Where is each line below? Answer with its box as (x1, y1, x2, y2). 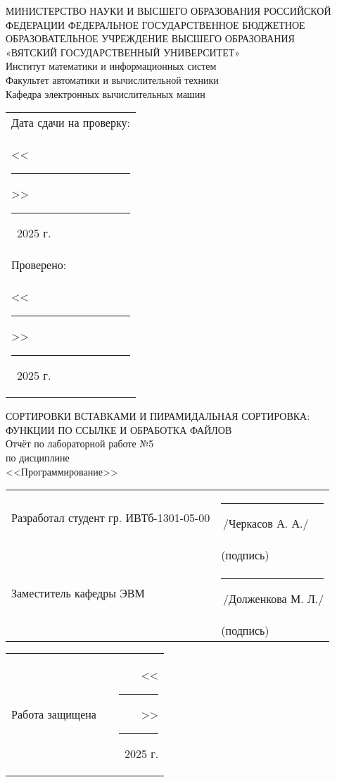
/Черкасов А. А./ (223, 515, 309, 532)
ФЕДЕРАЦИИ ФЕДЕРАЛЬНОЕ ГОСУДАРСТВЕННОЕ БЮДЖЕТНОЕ (6, 17, 305, 32)
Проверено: (11, 256, 67, 273)
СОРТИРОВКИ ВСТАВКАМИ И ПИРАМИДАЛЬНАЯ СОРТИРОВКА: (6, 409, 310, 423)
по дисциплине (6, 449, 70, 464)
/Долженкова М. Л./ (223, 590, 324, 607)
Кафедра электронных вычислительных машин (6, 86, 205, 101)
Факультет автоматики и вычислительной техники (6, 72, 219, 87)
